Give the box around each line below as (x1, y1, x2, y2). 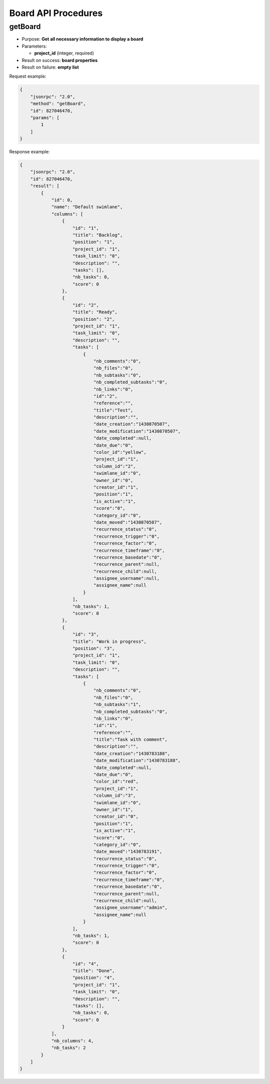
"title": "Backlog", (72, 232, 123, 238)
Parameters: (21, 43, 47, 49)
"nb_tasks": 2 (51, 1045, 86, 1051)
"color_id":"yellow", (93, 450, 147, 455)
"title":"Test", (93, 407, 133, 413)
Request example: (9, 73, 46, 80)
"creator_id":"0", (93, 814, 138, 820)
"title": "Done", (72, 968, 115, 973)
